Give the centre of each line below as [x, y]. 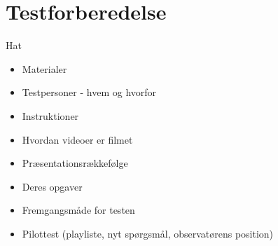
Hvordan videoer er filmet [77, 139]
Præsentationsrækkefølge [75, 163]
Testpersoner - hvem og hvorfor [89, 92]
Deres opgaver [52, 186]
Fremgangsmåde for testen [78, 210]
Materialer [44, 68]
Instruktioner [50, 115]
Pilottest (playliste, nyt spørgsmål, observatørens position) [148, 233]
